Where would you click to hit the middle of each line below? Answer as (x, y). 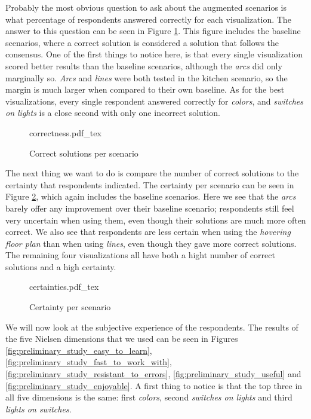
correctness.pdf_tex (65, 132)
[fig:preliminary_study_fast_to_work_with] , (89, 362)
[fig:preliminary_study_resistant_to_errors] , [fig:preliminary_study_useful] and (153, 374)
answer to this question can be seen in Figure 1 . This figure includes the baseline (153, 31)
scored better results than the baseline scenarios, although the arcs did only (144, 65)
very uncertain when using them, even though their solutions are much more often (156, 220)
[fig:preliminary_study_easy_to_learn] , (79, 350)
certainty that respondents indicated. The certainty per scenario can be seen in (150, 184)
